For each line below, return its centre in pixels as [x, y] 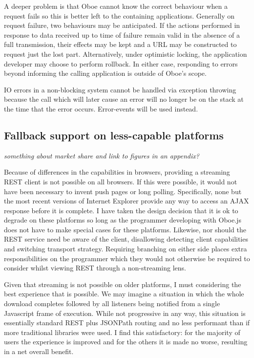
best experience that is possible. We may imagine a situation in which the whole [124, 294]
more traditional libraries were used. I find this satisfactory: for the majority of [122, 332]
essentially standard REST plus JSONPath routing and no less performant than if [127, 323]
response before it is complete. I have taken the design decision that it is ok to [121, 210]
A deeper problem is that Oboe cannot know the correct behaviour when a [116, 6]
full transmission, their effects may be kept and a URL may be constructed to [120, 44]
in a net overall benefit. [39, 351]
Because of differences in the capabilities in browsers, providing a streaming [117, 172]
